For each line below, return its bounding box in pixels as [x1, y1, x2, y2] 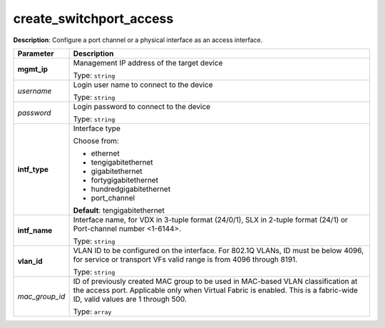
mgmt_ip [17, 64, 48, 74]
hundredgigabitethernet [91, 184, 171, 194]
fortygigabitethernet [91, 175, 158, 185]
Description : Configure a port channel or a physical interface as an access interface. [13, 36, 263, 44]
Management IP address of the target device [73, 58, 223, 68]
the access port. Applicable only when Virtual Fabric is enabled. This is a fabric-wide [73, 285, 358, 295]
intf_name [17, 225, 53, 235]
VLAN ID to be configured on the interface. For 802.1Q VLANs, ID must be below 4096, [73, 245, 364, 255]
